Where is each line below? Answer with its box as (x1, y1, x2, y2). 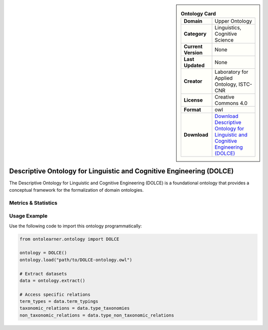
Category (184, 30, 207, 37)
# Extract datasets (19, 271, 67, 276)
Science (214, 37, 234, 44)
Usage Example (9, 213, 48, 220)
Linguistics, (214, 24, 242, 31)
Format (184, 107, 201, 113)
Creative (214, 94, 235, 101)
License (184, 97, 203, 104)
